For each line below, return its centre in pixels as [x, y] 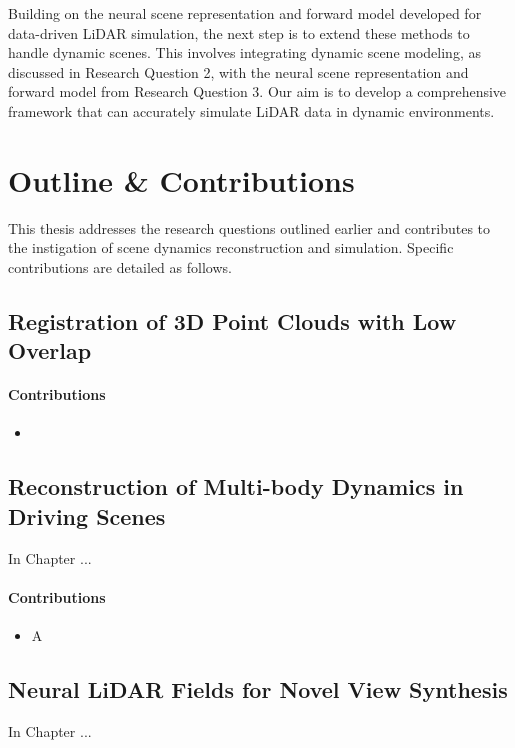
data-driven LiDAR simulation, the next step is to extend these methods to [239, 32]
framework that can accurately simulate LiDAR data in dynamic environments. [251, 110]
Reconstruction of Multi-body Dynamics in [236, 486]
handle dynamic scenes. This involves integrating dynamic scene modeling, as [244, 52]
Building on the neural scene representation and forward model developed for [245, 13]
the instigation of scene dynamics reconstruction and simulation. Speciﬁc [231, 247]
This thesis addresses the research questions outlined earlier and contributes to [249, 227]
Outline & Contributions [181, 179]
